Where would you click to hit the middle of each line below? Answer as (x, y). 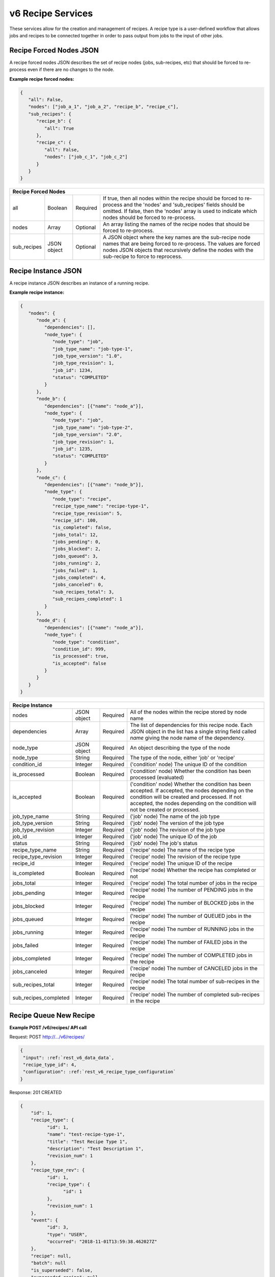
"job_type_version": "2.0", (87, 435)
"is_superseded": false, (62, 1270)
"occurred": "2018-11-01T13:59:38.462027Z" (102, 1242)
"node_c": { (51, 477)
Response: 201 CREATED (36, 1092)
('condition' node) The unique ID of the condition (188, 765)
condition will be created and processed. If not (186, 797)
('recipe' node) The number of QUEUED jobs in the (191, 916)
